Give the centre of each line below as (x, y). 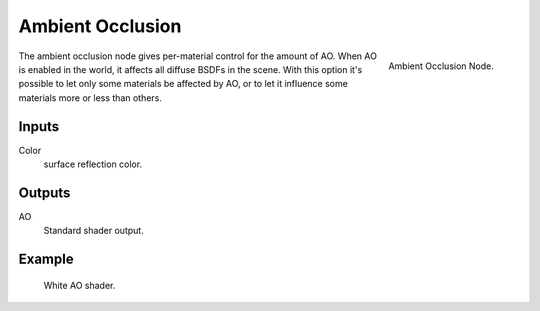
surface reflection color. (93, 164)
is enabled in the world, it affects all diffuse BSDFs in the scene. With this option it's (190, 69)
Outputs (44, 192)
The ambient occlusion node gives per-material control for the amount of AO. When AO (197, 56)
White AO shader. (79, 285)
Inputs (39, 126)
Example (46, 259)
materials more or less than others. (90, 97)
